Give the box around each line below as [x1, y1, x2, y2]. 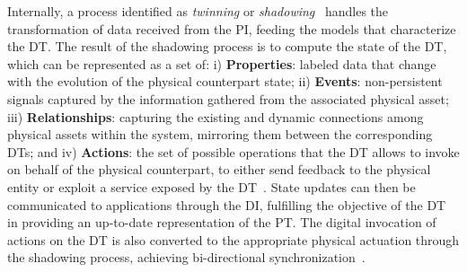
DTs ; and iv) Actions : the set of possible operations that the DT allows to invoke [7, 142, 460, 161]
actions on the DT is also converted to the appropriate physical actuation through [7, 230, 460, 249]
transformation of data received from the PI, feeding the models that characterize [7, 19, 456, 38]
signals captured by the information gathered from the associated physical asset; [7, 89, 449, 108]
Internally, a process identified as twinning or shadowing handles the [7, 2, 389, 20]
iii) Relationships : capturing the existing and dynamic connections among [7, 107, 424, 126]
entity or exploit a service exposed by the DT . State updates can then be [7, 177, 416, 196]
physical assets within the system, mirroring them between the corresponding [7, 125, 433, 144]
